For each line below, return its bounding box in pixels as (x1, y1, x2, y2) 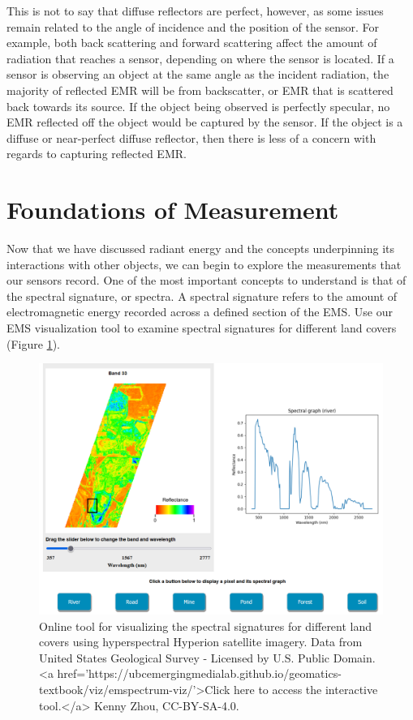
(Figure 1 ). (6, 335, 60, 352)
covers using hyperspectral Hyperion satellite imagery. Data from (39, 633, 363, 650)
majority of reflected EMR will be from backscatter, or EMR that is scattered (6, 81, 394, 98)
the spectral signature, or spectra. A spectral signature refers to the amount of (6, 287, 398, 304)
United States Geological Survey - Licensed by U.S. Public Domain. (39, 649, 376, 666)
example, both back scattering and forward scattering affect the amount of (6, 34, 377, 51)
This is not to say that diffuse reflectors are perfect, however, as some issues (6, 2, 384, 19)
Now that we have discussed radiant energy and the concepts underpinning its (6, 240, 395, 257)
